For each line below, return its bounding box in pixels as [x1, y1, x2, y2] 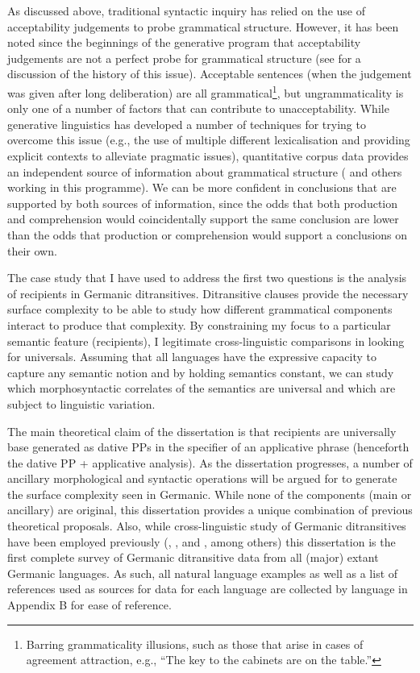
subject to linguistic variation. [7, 395, 156, 412]
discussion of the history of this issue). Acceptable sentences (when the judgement [7, 65, 412, 82]
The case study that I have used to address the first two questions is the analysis [7, 269, 407, 286]
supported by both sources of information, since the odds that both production [7, 194, 398, 211]
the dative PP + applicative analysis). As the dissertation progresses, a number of [7, 454, 413, 471]
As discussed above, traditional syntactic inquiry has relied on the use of [7, 2, 365, 19]
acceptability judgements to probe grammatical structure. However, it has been [7, 18, 399, 35]
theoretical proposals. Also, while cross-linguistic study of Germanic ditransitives [7, 517, 406, 534]
